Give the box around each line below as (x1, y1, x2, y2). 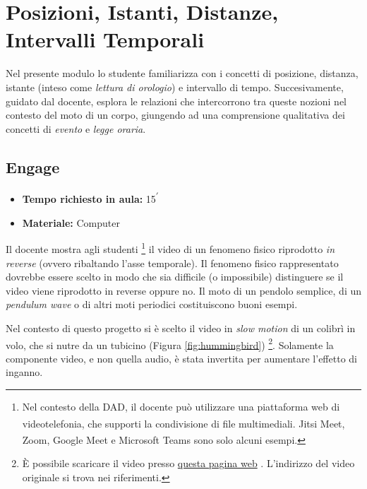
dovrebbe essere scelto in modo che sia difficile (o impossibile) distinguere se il (6, 269, 344, 284)
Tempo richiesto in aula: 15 (22, 192, 156, 206)
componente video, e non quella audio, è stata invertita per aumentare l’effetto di (6, 350, 357, 365)
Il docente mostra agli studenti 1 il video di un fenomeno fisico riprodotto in (6, 240, 335, 256)
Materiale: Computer (22, 215, 120, 230)
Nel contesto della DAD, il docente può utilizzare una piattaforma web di (22, 399, 340, 413)
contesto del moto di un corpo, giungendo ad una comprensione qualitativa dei (6, 107, 345, 122)
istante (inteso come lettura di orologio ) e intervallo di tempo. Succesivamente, (6, 79, 344, 94)
